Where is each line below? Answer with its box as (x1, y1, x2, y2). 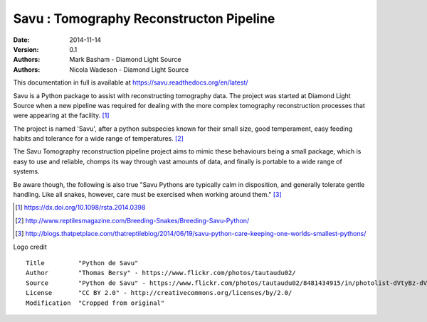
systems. (13, 167, 40, 176)
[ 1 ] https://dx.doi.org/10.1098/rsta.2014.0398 (15, 203, 146, 212)
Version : (13, 45, 39, 53)
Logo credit (13, 242, 47, 251)
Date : (13, 36, 30, 44)
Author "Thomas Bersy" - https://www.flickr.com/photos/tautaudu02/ (26, 269, 296, 277)
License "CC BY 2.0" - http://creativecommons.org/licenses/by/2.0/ (26, 289, 292, 297)
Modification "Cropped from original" (26, 299, 165, 307)
